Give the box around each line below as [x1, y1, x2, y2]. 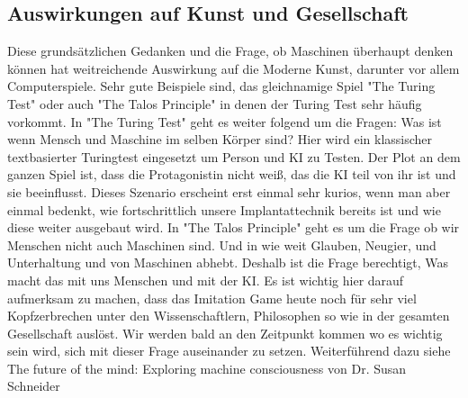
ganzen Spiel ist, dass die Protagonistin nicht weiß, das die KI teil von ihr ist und [7, 165, 456, 184]
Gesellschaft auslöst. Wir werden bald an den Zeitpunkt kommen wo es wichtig [7, 323, 443, 342]
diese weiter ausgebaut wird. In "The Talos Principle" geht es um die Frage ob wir [7, 218, 460, 237]
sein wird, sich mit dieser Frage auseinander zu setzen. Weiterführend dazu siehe [7, 341, 451, 360]
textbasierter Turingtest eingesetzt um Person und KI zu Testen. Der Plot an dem [7, 147, 461, 166]
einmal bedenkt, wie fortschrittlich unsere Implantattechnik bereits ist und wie [7, 200, 441, 219]
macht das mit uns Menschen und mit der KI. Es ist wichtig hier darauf [7, 270, 404, 289]
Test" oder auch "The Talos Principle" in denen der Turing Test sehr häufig [7, 94, 422, 113]
